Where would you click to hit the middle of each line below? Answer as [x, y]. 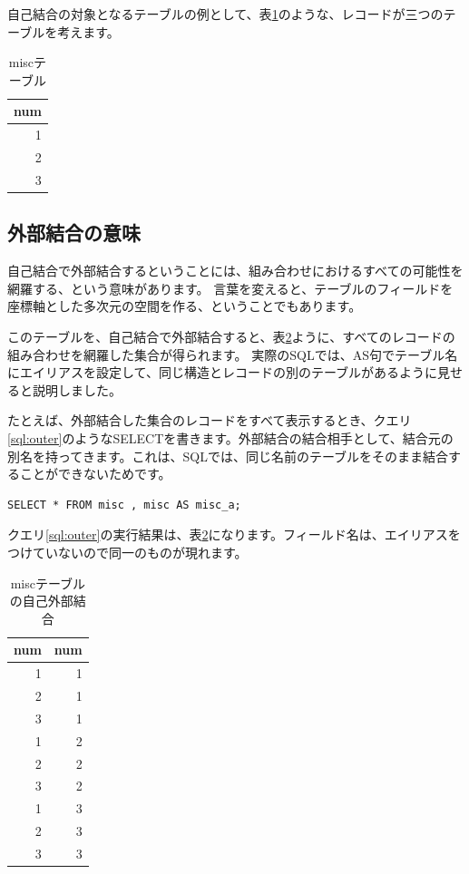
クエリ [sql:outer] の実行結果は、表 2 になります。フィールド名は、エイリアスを [234, 534]
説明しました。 [77, 389]
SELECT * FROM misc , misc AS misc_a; [124, 505]
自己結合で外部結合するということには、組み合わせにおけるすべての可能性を [235, 271]
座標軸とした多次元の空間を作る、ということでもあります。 [185, 306]
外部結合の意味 [74, 233]
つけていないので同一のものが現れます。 [127, 552]
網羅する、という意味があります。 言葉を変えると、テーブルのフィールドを [230, 288]
